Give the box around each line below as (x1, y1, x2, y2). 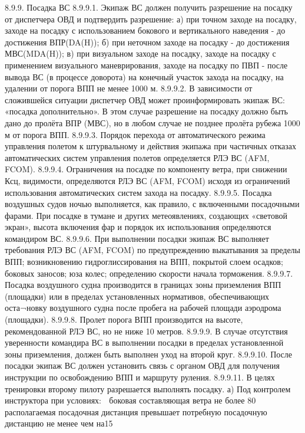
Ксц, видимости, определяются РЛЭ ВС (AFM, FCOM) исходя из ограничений (5, 174, 290, 186)
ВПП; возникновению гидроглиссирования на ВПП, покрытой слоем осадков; (5, 255, 283, 268)
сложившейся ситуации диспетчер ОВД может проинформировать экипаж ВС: (5, 93, 285, 106)
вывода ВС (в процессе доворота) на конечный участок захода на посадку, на (5, 70, 284, 83)
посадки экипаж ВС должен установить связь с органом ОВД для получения (5, 359, 280, 372)
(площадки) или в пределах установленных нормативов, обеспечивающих (5, 290, 270, 302)
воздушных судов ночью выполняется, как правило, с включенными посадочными (5, 198, 300, 210)
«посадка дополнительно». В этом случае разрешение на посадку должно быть (5, 105, 288, 117)
